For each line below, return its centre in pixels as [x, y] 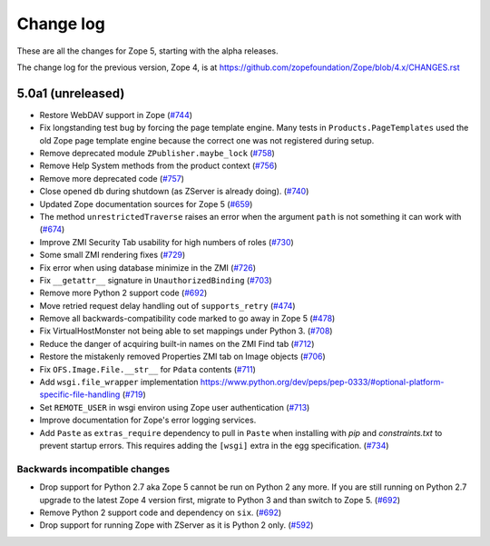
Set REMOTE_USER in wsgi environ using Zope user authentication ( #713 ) [175, 407]
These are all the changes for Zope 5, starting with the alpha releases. [147, 51]
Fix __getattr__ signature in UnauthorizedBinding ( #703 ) [156, 280]
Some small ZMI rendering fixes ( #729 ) [113, 255]
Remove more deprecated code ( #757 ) [112, 178]
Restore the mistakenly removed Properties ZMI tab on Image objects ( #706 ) [182, 357]
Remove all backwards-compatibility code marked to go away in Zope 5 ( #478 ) [187, 319]
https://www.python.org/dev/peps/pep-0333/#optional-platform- [322, 382]
